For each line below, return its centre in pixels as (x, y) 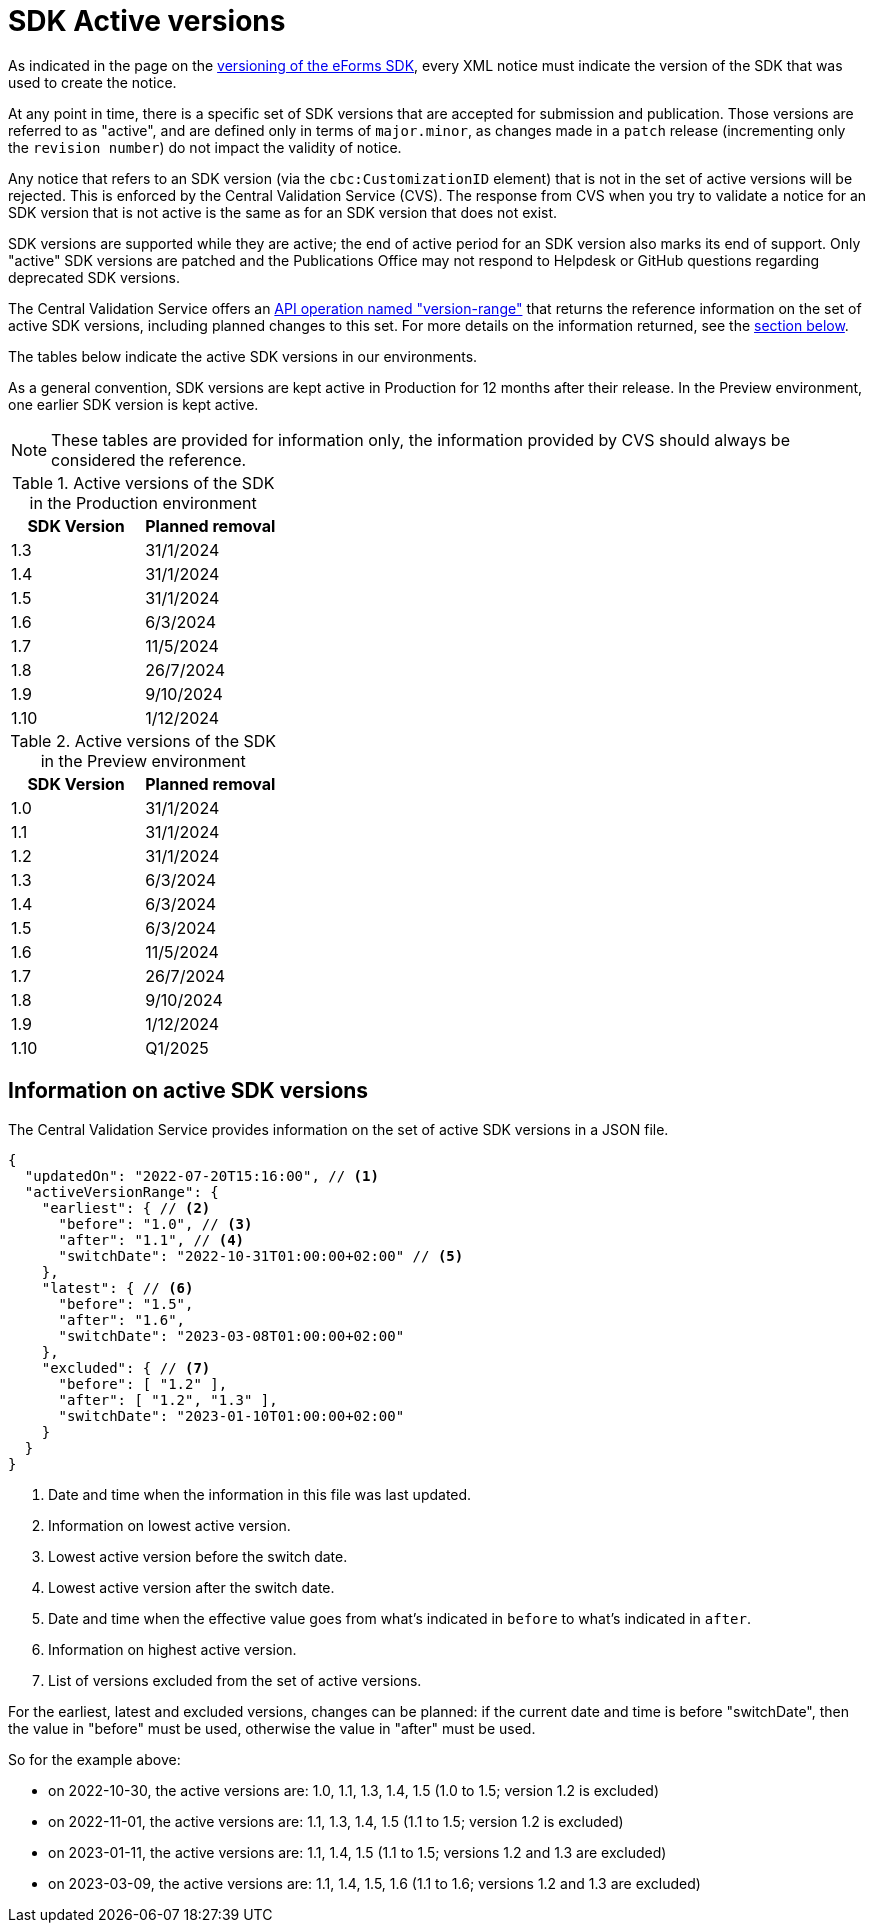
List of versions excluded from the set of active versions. (235, 1680)
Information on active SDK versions (188, 1091)
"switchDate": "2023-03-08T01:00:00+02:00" (231, 1335)
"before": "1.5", (126, 1303)
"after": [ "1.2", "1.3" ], (168, 1399)
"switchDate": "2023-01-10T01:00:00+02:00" (231, 1415)
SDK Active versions (147, 21)
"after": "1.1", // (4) (151, 1239)
